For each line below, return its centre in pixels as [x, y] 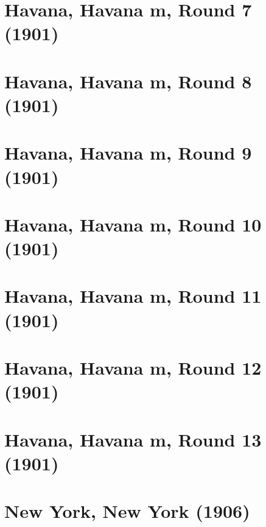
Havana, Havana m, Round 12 [133, 367]
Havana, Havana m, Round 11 [133, 296]
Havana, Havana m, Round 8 [128, 81]
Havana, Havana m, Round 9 [128, 153]
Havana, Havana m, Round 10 [133, 224]
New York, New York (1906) [127, 511]
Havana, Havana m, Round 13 [133, 439]
